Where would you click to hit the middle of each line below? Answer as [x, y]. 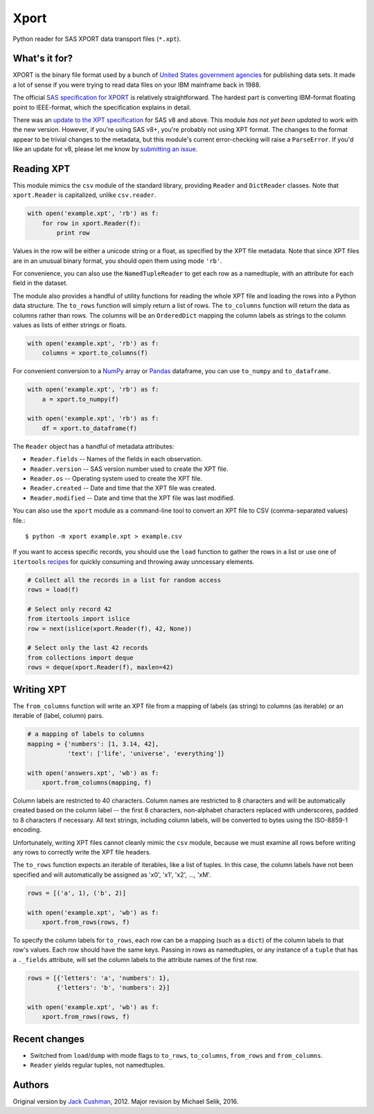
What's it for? [43, 59]
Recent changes [48, 1039]
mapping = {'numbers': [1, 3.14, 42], [93, 744]
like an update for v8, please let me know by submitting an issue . [105, 149]
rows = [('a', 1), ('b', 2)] [77, 893]
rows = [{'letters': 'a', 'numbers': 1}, [99, 978]
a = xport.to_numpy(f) [80, 399]
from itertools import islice [79, 619]
